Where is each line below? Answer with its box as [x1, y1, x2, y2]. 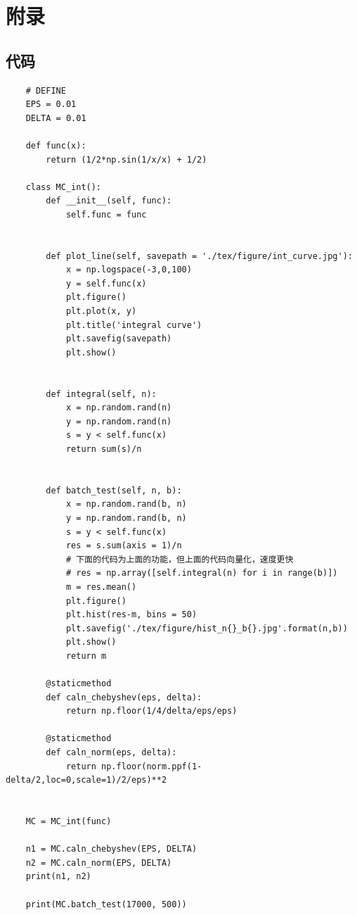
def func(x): [25, 140, 86, 151]
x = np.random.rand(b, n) [65, 499, 187, 510]
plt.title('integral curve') [65, 320, 202, 330]
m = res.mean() [65, 581, 137, 592]
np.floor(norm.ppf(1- [101, 761, 202, 771]
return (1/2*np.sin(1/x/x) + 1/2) [46, 154, 207, 165]
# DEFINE [25, 85, 66, 96]
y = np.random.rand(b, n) [65, 512, 187, 523]
